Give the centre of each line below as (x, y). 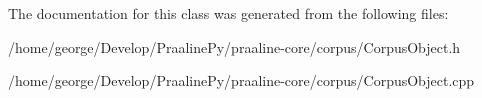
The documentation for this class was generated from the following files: (228, 13)
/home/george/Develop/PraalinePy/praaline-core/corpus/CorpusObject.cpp (241, 80)
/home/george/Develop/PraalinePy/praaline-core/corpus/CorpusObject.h (234, 46)
